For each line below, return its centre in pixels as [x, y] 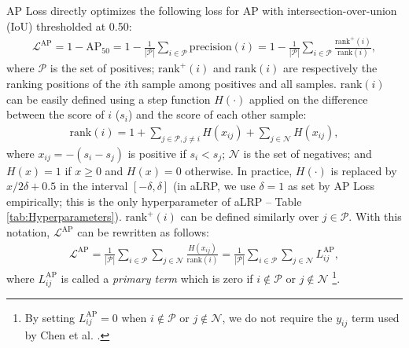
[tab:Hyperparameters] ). [64, 216]
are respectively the [330, 68]
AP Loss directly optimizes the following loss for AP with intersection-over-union [202, 10]
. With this [375, 216]
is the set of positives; [102, 68]
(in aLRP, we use [214, 186]
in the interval [94, 186]
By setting [50, 317]
